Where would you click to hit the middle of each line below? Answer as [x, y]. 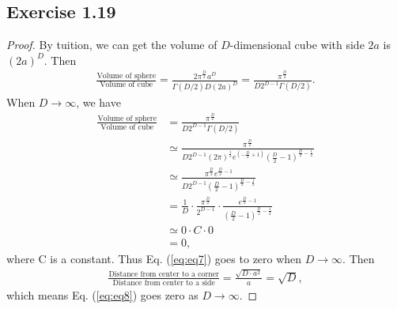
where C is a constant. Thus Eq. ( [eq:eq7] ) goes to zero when [154, 258]
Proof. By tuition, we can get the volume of [112, 45]
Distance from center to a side [164, 283]
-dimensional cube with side [297, 45]
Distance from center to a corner [164, 275]
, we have [98, 102]
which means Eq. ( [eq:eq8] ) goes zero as [102, 295]
